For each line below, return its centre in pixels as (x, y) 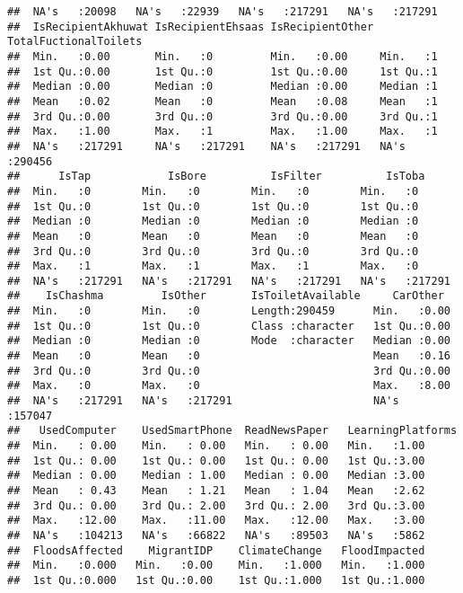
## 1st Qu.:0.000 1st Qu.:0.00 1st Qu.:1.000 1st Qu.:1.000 (216, 580)
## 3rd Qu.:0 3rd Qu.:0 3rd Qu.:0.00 (229, 371)
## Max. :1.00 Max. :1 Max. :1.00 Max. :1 (223, 132)
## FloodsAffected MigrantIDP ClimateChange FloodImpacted (216, 550)
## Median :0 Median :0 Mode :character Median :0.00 (229, 341)
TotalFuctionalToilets (75, 42)
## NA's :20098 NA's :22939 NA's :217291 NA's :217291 (223, 12)
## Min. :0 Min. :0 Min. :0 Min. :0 (213, 191)
